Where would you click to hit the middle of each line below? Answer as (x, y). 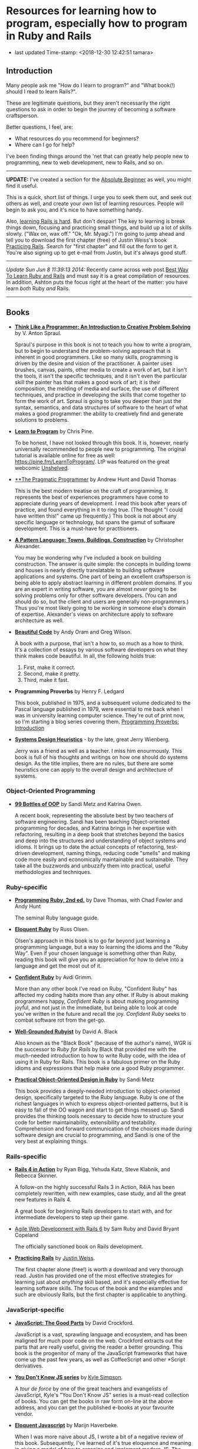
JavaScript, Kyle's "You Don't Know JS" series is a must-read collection (102, 1395)
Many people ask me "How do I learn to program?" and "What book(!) (91, 85)
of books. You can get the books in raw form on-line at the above (94, 1401)
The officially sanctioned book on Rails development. (79, 1247)
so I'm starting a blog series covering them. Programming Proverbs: (97, 722)
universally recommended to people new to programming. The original (100, 449)
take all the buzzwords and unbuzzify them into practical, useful (93, 865)
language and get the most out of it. (58, 966)
